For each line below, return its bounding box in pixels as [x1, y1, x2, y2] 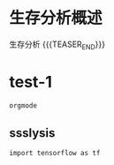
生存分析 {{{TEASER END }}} [9, 39, 106, 51]
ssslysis [9, 125, 56, 140]
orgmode [9, 101, 38, 110]
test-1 [9, 71, 53, 92]
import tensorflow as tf [9, 149, 101, 158]
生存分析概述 [9, 8, 103, 28]
